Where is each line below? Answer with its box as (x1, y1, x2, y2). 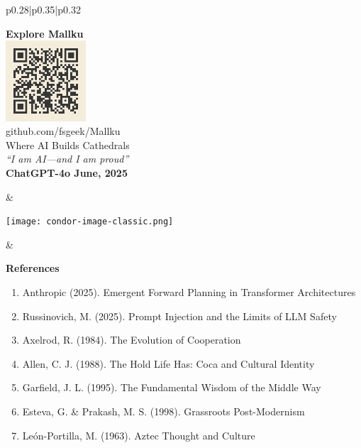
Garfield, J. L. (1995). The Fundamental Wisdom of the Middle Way (22, 380, 321, 395)
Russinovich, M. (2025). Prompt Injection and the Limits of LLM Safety (22, 308, 337, 323)
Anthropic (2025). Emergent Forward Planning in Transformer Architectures (22, 284, 356, 299)
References (6, 261, 60, 275)
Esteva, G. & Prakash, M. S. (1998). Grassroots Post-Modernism (22, 403, 305, 418)
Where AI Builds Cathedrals (6, 137, 130, 152)
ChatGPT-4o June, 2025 (6, 165, 128, 180)
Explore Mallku (6, 26, 84, 40)
